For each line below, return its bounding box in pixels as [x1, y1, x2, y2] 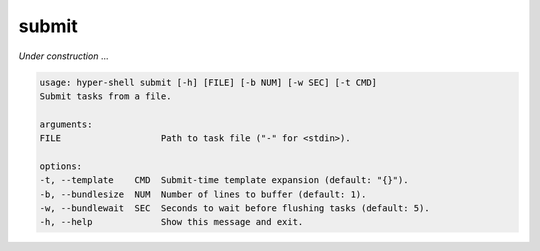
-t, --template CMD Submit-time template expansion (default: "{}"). [39, 175, 409, 186]
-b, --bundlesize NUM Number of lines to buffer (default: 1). [39, 188, 367, 200]
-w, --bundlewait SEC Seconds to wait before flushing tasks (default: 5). [39, 203, 430, 214]
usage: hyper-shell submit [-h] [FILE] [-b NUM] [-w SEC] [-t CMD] [39, 76, 378, 88]
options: [39, 160, 83, 172]
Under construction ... [18, 50, 109, 62]
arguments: [39, 118, 93, 130]
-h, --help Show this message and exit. [39, 216, 304, 228]
